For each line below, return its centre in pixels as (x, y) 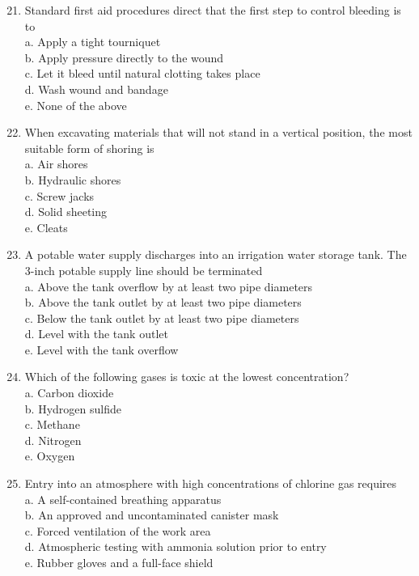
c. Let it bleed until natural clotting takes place (142, 73)
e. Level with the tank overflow (102, 349)
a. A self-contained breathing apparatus (123, 499)
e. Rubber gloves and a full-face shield (119, 562)
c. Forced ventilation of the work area (118, 530)
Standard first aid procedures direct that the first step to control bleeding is (213, 10)
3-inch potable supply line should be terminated (144, 270)
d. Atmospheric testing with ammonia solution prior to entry (176, 546)
